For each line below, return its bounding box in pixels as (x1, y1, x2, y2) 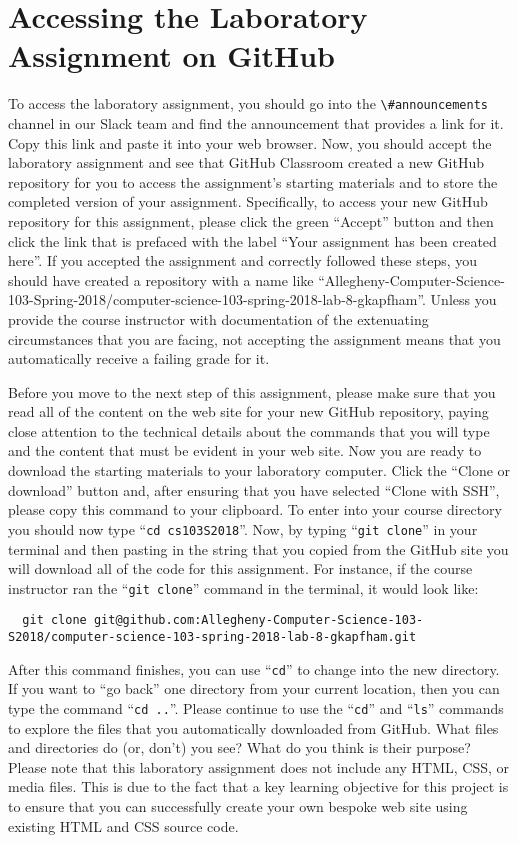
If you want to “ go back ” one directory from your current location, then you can (8, 678, 500, 699)
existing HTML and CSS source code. (8, 815, 239, 836)
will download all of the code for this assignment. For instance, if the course (8, 558, 473, 579)
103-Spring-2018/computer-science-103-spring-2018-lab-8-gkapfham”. (8, 289, 426, 310)
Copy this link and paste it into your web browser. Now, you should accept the (8, 132, 492, 153)
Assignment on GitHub (8, 35, 335, 76)
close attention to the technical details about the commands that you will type (8, 420, 490, 441)
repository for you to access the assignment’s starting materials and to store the (8, 171, 498, 192)
